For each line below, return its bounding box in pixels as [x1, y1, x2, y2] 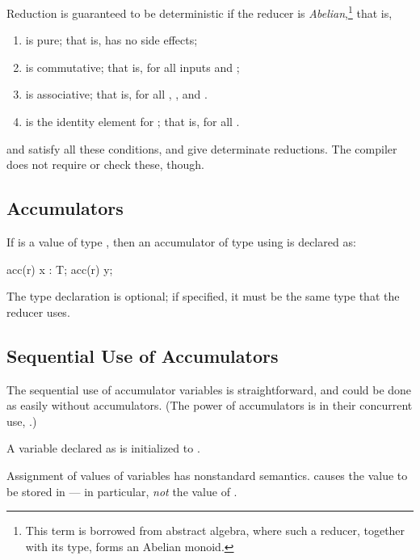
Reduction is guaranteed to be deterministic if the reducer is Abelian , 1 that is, [6, 2, 393, 21]
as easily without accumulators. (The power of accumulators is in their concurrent [6, 397, 413, 414]
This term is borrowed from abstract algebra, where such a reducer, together [25, 522, 405, 539]
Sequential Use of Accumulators [6, 343, 279, 368]
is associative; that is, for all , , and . [25, 86, 208, 103]
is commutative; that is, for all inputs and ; [25, 58, 240, 75]
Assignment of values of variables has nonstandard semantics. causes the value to [6, 466, 408, 483]
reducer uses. [6, 303, 70, 320]
